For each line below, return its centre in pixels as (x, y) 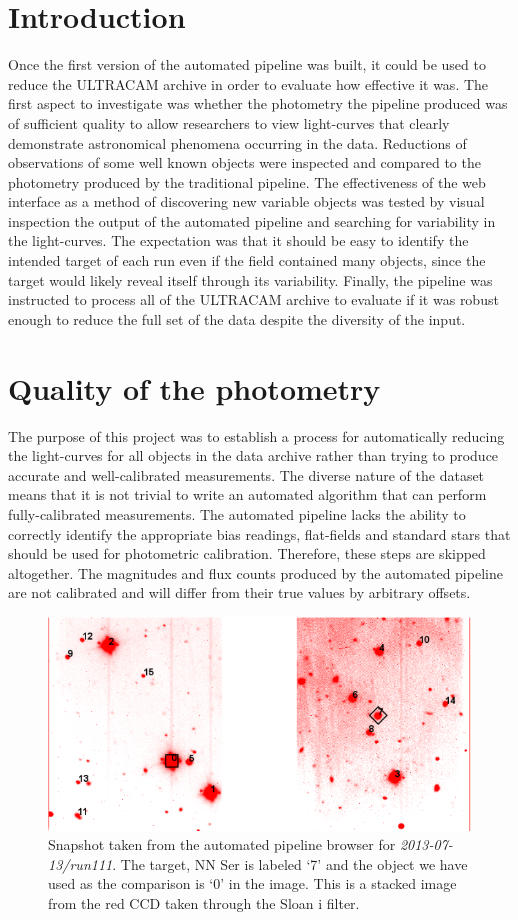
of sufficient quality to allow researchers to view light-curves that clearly (229, 122)
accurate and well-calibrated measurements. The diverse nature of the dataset (246, 474)
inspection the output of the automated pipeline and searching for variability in (252, 220)
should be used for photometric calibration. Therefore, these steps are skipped (247, 553)
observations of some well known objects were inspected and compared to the (244, 162)
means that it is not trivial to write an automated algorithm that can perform (247, 494)
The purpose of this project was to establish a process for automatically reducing (256, 435)
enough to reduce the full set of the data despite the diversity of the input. (237, 318)
